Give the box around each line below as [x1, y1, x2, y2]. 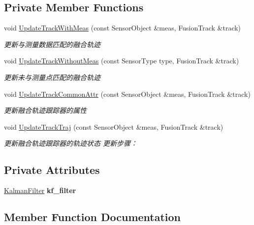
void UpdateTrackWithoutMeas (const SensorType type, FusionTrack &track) [4, 56, 239, 66]
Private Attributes [4, 162, 100, 177]
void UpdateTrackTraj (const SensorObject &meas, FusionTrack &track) [4, 121, 223, 132]
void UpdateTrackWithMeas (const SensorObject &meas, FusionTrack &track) [4, 23, 241, 33]
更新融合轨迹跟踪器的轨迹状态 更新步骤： [4, 138, 138, 148]
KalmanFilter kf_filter [4, 185, 76, 196]
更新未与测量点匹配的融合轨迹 [4, 72, 100, 82]
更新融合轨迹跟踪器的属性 [4, 105, 87, 115]
